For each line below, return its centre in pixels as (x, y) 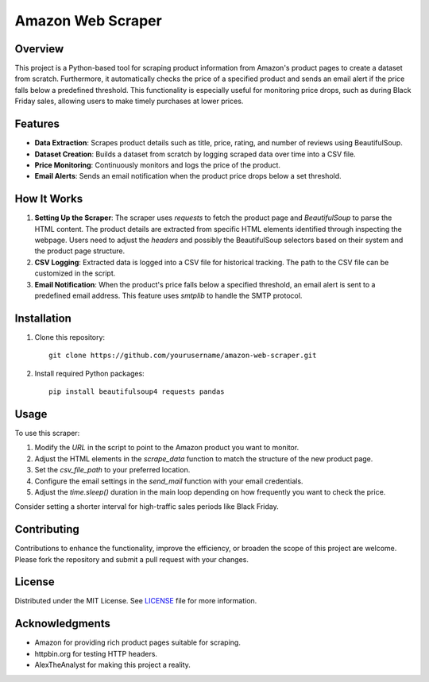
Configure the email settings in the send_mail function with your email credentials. (169, 481)
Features (37, 124)
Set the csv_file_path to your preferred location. (112, 470)
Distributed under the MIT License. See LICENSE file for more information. (136, 601)
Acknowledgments (63, 624)
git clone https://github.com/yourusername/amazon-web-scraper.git (183, 356)
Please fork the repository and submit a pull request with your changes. (132, 559)
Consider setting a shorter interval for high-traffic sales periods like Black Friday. (147, 507)
